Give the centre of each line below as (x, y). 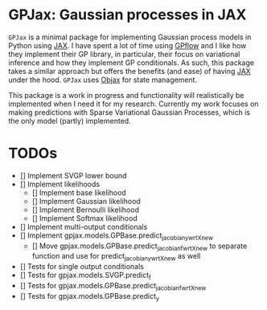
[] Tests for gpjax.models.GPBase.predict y (90, 297)
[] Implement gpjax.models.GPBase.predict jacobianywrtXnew (116, 236)
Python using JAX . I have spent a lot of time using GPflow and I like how (127, 45)
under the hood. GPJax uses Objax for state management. (103, 80)
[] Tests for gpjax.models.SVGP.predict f (85, 276)
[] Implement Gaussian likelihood (86, 201)
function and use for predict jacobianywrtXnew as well (116, 257)
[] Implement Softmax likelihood (85, 218)
